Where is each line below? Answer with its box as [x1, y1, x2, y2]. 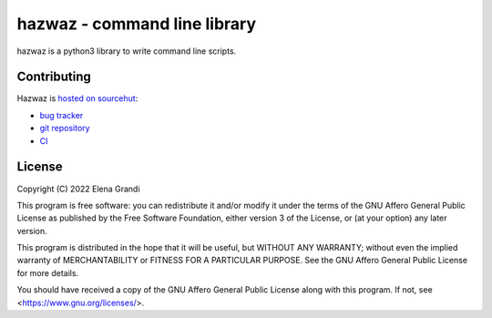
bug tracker [39, 109, 84, 120]
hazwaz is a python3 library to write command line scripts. [16, 46, 237, 56]
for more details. [16, 267, 79, 278]
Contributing [16, 69, 91, 85]
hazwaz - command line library [16, 14, 257, 34]
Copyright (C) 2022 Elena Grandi [16, 183, 140, 194]
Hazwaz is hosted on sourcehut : [16, 93, 138, 104]
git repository [39, 123, 90, 134]
